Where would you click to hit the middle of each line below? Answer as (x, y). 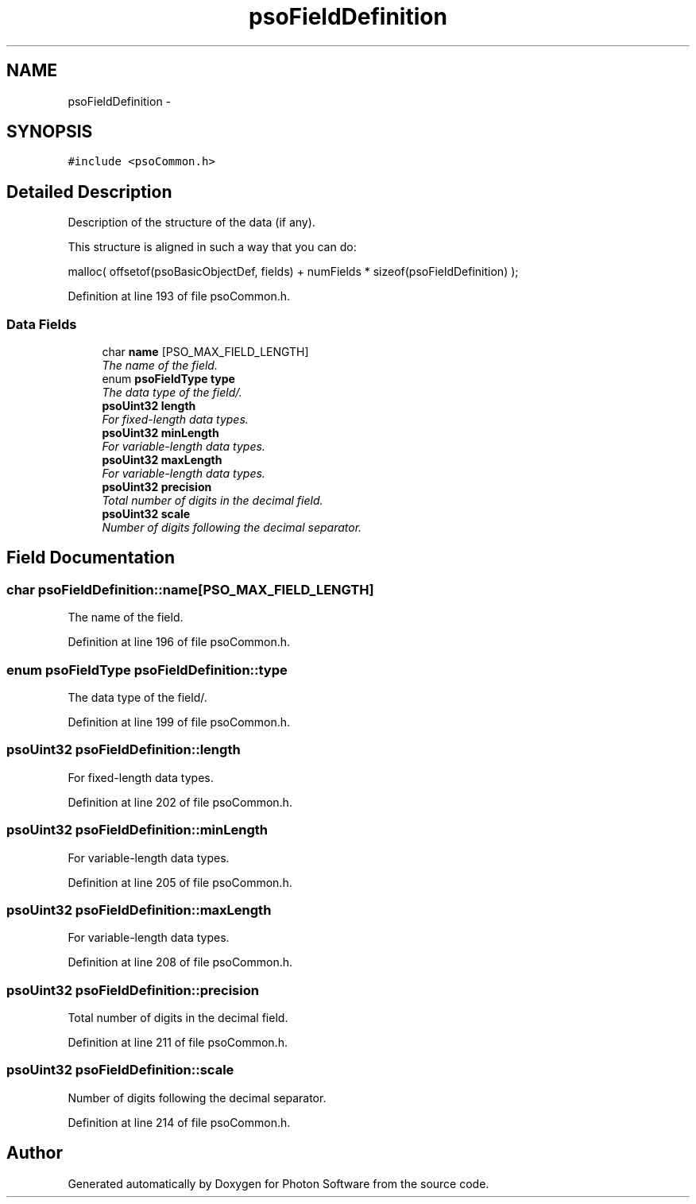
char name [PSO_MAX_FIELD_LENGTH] (205, 352)
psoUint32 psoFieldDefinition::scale (120, 1070)
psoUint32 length (149, 406)
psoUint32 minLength (160, 433)
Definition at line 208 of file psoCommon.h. (180, 962)
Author (35, 1153)
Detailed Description (89, 192)
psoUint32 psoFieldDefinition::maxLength (139, 910)
